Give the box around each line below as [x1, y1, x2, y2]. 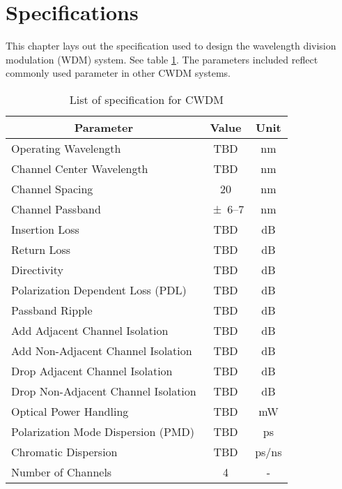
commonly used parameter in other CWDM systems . [6, 66, 231, 80]
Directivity [11, 261, 63, 278]
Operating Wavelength [11, 140, 121, 156]
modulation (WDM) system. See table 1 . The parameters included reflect [6, 52, 318, 66]
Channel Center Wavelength [11, 160, 148, 176]
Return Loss [11, 241, 71, 257]
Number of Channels [11, 463, 112, 480]
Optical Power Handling [11, 403, 129, 419]
